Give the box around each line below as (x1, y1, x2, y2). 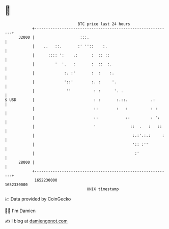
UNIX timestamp (87, 186, 119, 192)
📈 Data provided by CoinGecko (5, 196, 71, 202)
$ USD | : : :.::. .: (5, 97, 156, 103)
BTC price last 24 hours (77, 21, 130, 27)
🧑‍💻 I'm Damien (5, 208, 36, 214)
